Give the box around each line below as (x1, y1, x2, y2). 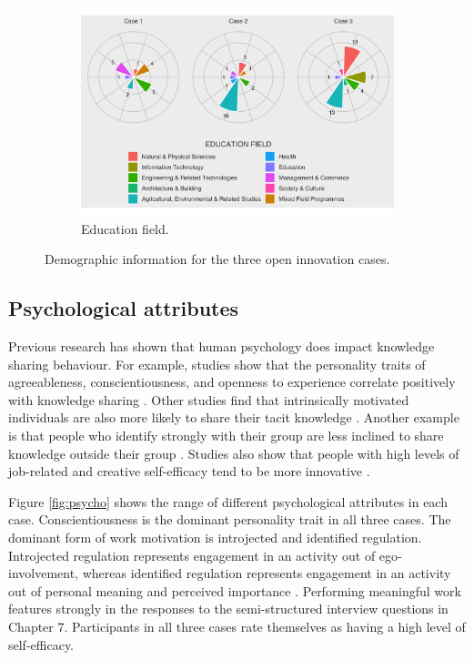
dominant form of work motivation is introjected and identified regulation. (8, 528, 422, 547)
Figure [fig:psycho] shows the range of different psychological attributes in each (8, 492, 448, 511)
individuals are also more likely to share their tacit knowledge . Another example (8, 408, 459, 427)
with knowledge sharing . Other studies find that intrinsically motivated (8, 390, 409, 409)
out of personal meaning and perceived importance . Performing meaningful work (8, 581, 461, 600)
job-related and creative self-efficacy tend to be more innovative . (8, 462, 370, 481)
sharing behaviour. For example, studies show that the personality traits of (8, 354, 426, 373)
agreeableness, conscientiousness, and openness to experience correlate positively (8, 372, 456, 391)
